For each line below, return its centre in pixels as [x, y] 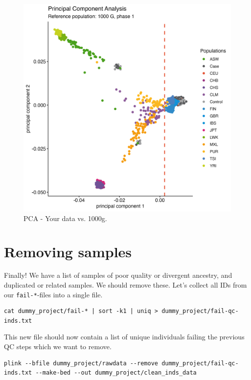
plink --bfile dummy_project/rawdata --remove [81, 363]
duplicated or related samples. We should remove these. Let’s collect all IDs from [125, 284]
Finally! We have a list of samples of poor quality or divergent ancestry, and [118, 275]
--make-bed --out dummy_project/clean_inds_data [116, 373]
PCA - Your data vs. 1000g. [65, 218]
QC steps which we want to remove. [58, 346]
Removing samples [68, 252]
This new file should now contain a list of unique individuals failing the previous [124, 337]
